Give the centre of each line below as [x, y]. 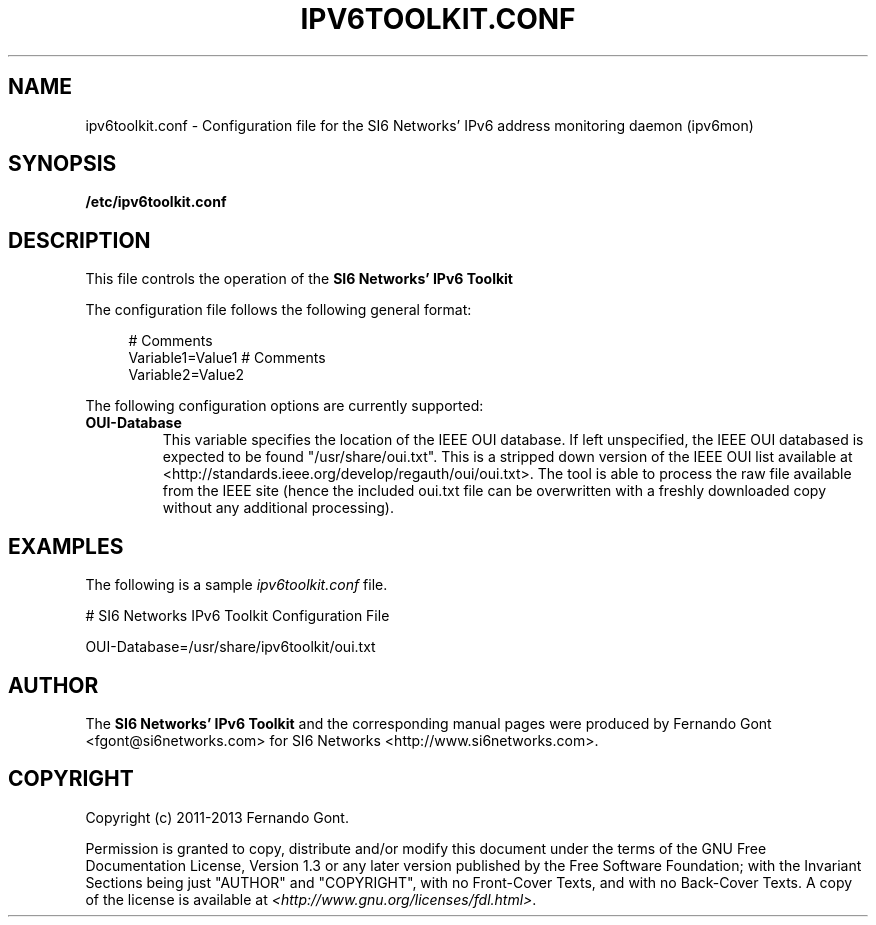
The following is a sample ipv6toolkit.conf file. [236, 585]
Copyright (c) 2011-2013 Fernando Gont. [217, 817]
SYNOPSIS [62, 164]
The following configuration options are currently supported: [284, 406]
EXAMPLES [66, 546]
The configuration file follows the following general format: [278, 310]
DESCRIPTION [79, 240]
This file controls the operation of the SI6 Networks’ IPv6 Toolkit [299, 279]
